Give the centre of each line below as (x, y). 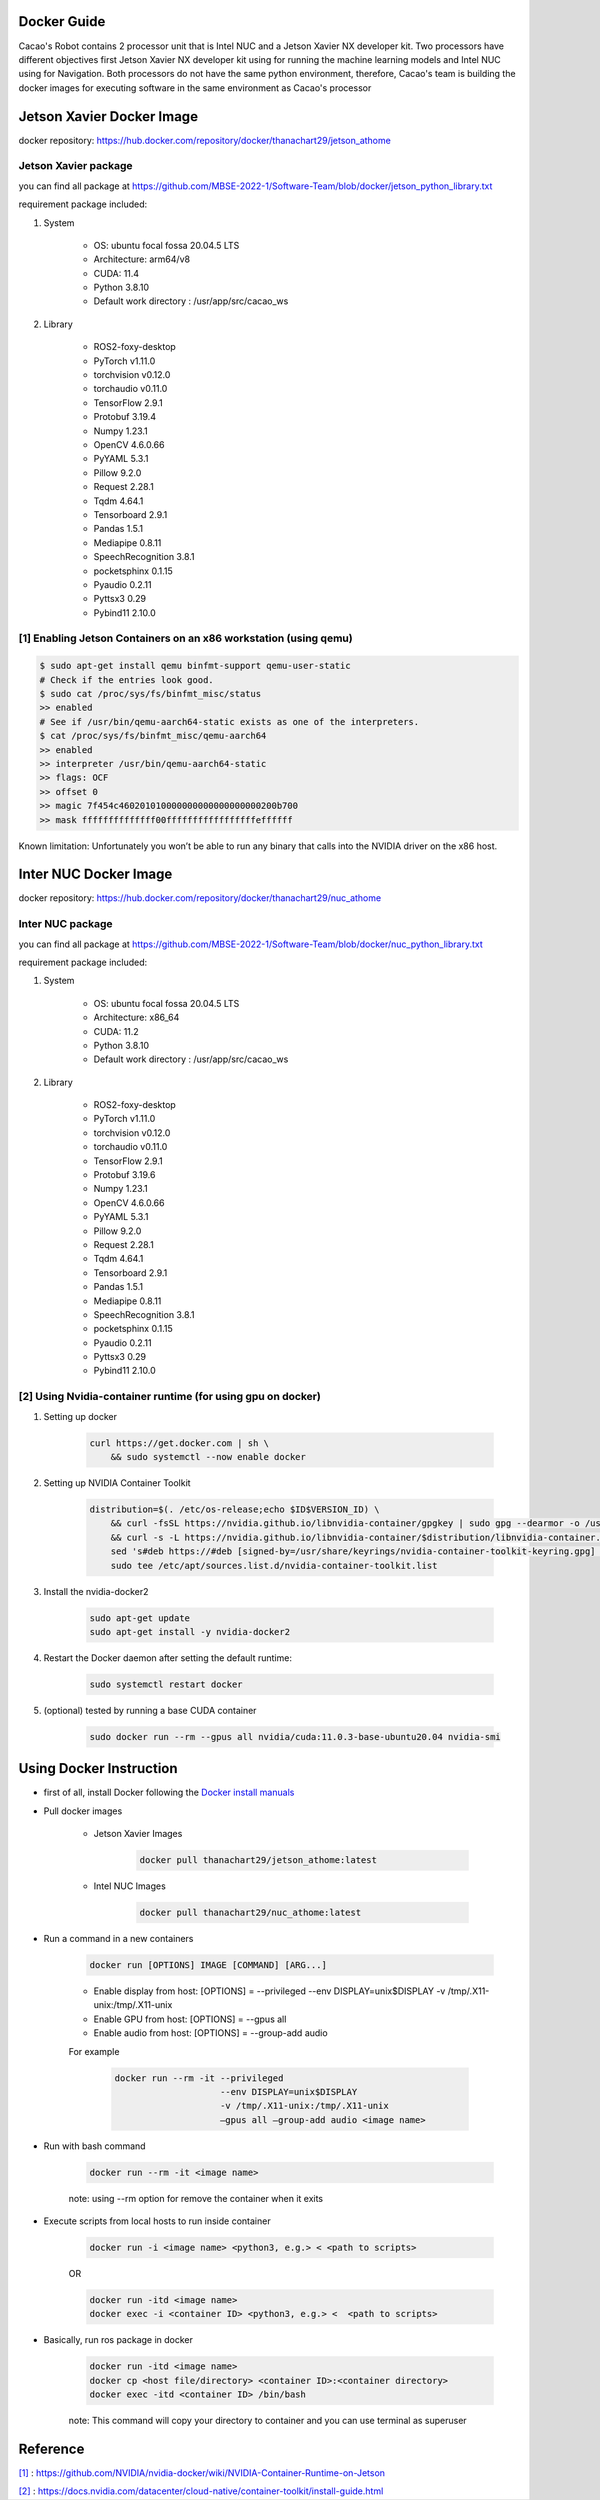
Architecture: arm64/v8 (141, 259)
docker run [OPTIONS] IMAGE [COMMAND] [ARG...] (208, 1965)
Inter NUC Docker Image (95, 874)
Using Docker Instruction (98, 1768)
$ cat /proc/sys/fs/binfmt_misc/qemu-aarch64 (153, 736)
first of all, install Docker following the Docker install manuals (169, 1792)
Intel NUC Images (130, 1886)
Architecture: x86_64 (136, 1017)
